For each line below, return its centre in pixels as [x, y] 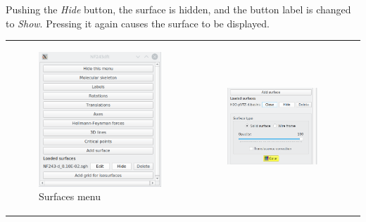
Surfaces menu [70, 196]
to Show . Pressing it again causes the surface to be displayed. [138, 23]
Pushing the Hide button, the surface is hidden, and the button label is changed [178, 9]
